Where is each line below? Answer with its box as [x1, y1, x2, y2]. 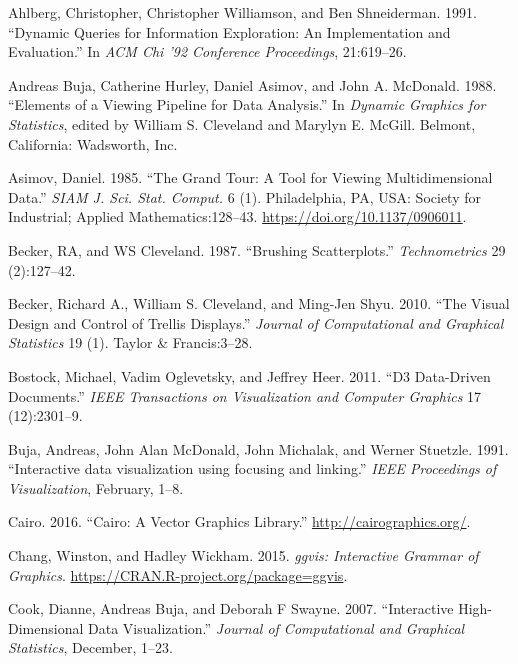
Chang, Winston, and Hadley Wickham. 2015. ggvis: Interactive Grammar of [8, 545, 479, 566]
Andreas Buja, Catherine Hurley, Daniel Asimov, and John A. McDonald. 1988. [8, 74, 497, 95]
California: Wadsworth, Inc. [8, 133, 178, 154]
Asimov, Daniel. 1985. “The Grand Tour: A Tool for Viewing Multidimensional [8, 167, 493, 188]
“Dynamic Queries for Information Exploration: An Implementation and [8, 21, 451, 42]
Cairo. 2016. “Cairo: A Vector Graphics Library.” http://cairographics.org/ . [8, 511, 471, 532]
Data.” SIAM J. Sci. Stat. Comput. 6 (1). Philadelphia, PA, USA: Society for [8, 186, 481, 207]
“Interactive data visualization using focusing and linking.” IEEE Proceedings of [8, 458, 497, 479]
